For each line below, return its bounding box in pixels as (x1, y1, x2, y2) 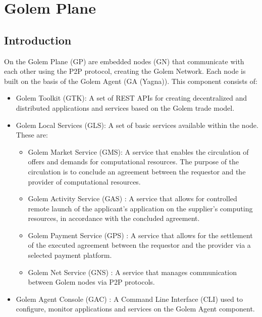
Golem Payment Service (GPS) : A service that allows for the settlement (28, 230, 253, 240)
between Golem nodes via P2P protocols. (28, 277, 155, 287)
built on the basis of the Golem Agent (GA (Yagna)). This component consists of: (4, 75, 257, 86)
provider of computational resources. (28, 176, 141, 187)
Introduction (4, 32, 72, 48)
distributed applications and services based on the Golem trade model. (16, 102, 235, 113)
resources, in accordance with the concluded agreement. (28, 213, 200, 223)
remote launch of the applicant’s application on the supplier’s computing (28, 203, 253, 213)
